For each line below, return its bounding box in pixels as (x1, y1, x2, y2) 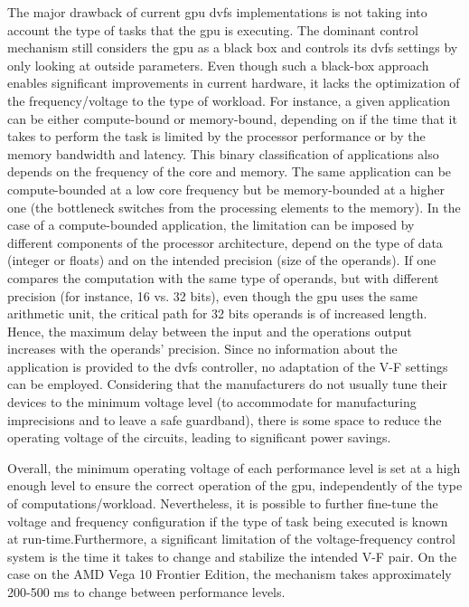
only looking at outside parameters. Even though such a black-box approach (7, 55, 429, 74)
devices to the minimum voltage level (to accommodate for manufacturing (7, 393, 417, 412)
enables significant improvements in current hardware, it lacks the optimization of (7, 73, 460, 92)
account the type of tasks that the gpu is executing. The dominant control (7, 20, 418, 39)
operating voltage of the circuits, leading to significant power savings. (7, 428, 391, 447)
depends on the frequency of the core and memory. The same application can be (7, 162, 452, 181)
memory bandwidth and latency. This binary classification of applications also (7, 144, 439, 163)
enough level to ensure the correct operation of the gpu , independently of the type (7, 476, 463, 495)
